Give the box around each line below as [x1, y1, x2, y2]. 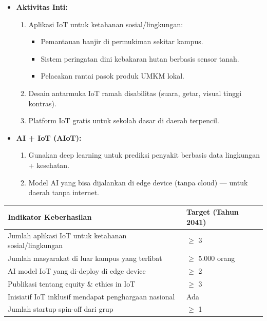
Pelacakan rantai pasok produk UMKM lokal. [41, 70, 185, 81]
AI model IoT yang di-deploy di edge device [8, 265, 146, 276]
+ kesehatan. [28, 159, 70, 170]
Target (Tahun [186, 206, 239, 217]
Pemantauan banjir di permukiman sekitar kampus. [41, 36, 203, 47]
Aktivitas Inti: [16, 2, 68, 12]
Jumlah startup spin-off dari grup [8, 304, 113, 314]
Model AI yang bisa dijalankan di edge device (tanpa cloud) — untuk [28, 177, 248, 187]
